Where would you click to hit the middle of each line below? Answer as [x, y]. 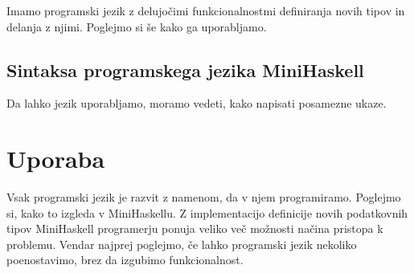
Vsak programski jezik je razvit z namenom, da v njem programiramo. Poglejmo [204, 197]
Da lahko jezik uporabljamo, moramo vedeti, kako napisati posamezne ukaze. [197, 103]
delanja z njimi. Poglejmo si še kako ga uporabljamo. [137, 26]
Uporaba [56, 159]
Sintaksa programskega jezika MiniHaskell [185, 69]
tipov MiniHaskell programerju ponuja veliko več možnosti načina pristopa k [195, 228]
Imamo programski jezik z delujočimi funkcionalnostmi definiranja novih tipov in [206, 10]
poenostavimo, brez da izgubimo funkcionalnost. [125, 260]
